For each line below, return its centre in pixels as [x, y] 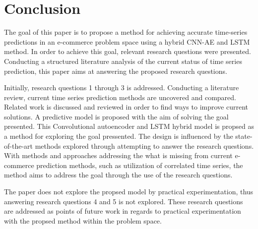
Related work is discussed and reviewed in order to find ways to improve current [126, 107]
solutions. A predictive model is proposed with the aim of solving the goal [116, 116]
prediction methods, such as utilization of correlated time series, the [140, 165]
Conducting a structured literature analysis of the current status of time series [123, 61]
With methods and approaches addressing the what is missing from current [118, 155]
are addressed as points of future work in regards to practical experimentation [123, 211]
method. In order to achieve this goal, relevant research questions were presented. [128, 51]
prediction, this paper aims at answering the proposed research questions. [116, 71]
